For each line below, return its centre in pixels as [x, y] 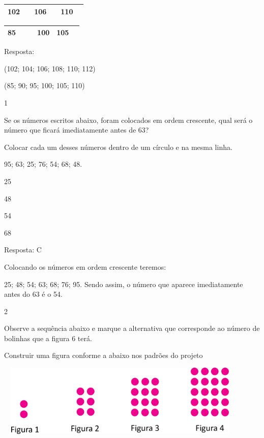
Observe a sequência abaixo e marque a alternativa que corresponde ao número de [132, 328]
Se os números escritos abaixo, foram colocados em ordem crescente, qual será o [128, 120]
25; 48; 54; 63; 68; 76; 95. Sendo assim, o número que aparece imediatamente [124, 284]
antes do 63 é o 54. [33, 294]
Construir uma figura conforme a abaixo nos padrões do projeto [104, 355]
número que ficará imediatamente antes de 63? [77, 130]
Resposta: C [23, 250]
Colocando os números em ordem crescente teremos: [85, 266]
